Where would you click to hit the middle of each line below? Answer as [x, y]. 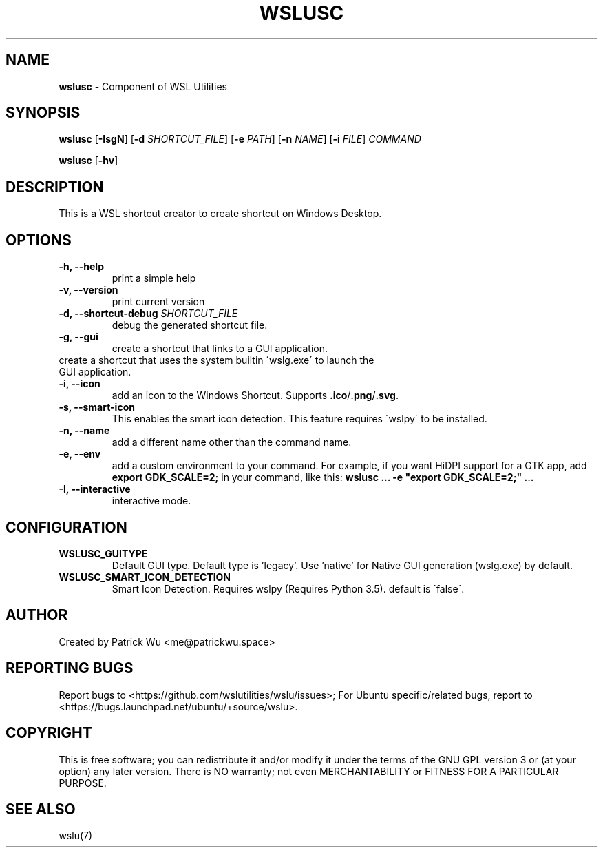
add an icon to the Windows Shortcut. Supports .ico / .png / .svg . [255, 395]
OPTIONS [39, 240]
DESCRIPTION [55, 187]
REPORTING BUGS [70, 668]
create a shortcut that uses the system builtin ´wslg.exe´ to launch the [216, 360]
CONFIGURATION [66, 527]
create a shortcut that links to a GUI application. [220, 349]
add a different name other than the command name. [232, 442]
